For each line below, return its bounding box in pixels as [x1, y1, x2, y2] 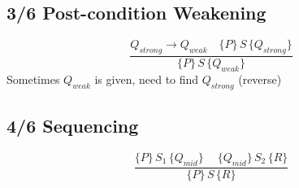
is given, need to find [94, 70, 199, 87]
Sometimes [6, 70, 60, 87]
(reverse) [238, 70, 282, 87]
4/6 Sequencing [6, 113, 139, 138]
